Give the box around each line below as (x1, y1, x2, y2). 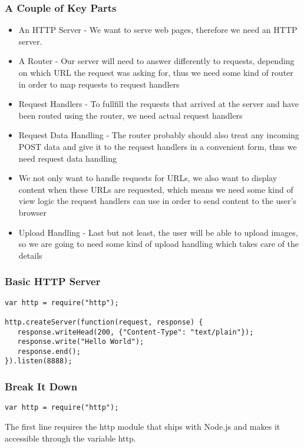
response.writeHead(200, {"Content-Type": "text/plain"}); (17, 327, 254, 336)
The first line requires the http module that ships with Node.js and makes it (5, 420, 280, 432)
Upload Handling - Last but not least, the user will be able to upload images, (18, 226, 298, 238)
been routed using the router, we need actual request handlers (18, 109, 243, 121)
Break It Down (5, 379, 78, 394)
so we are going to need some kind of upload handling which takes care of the (18, 238, 299, 250)
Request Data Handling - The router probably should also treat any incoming (18, 129, 299, 141)
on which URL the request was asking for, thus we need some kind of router (18, 66, 293, 78)
